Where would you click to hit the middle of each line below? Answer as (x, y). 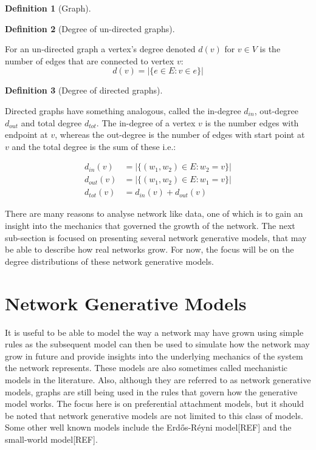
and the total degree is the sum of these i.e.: (94, 146)
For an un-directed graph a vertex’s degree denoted (100, 49)
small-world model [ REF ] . (51, 439)
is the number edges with (252, 122)
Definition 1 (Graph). (48, 8)
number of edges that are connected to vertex (90, 60)
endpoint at (26, 135)
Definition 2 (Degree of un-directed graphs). (90, 28)
